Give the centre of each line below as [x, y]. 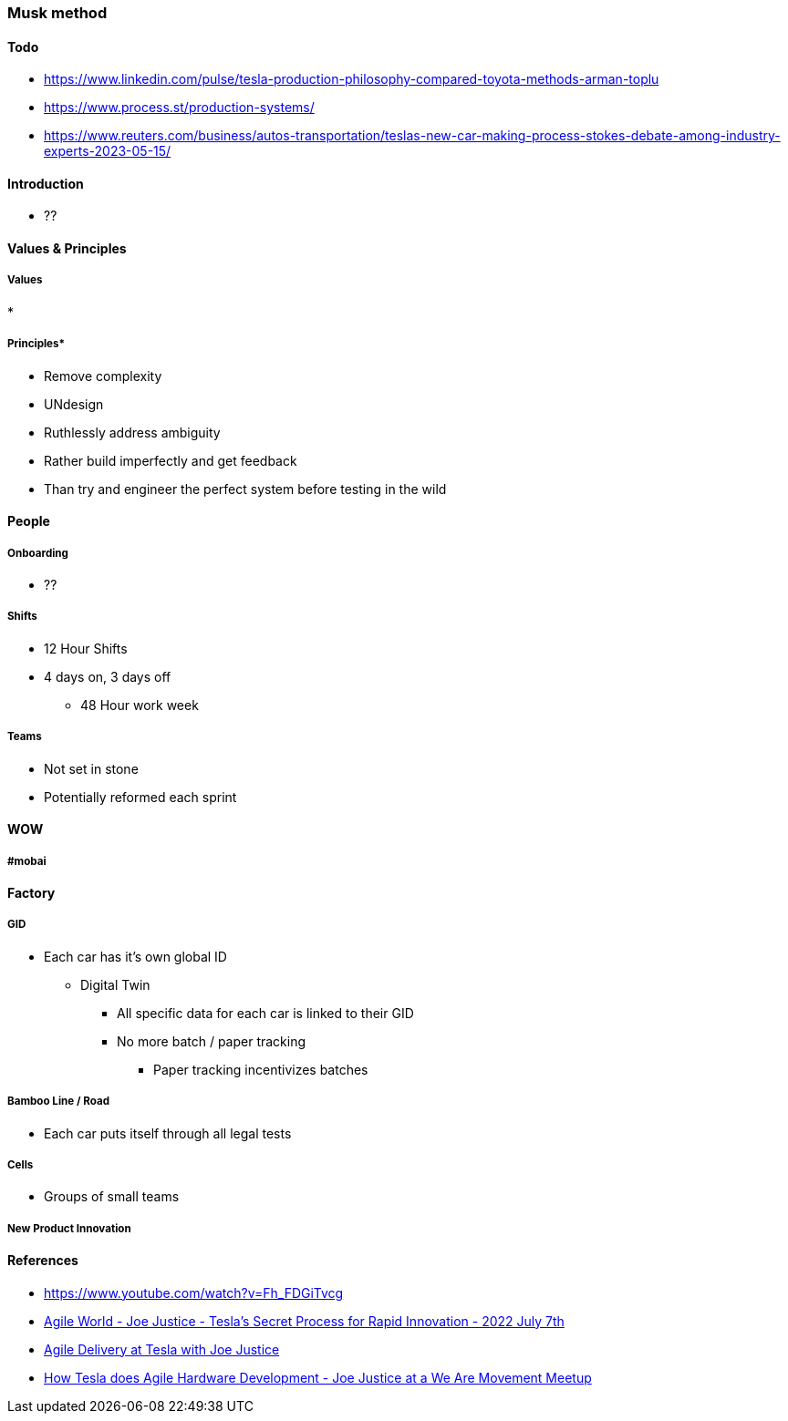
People [29, 521]
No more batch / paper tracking [212, 1041]
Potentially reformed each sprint [140, 797]
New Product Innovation [69, 1228]
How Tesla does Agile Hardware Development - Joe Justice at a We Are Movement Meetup [318, 1377]
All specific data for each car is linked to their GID [265, 1013]
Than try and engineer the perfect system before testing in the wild [245, 489]
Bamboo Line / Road [58, 1102]
